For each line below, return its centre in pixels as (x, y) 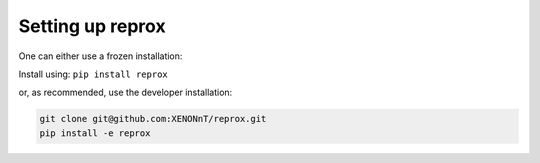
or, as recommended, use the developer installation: (125, 92)
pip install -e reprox (95, 133)
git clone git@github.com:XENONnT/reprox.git (153, 119)
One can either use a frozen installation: (100, 56)
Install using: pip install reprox (93, 74)
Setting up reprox (92, 26)
